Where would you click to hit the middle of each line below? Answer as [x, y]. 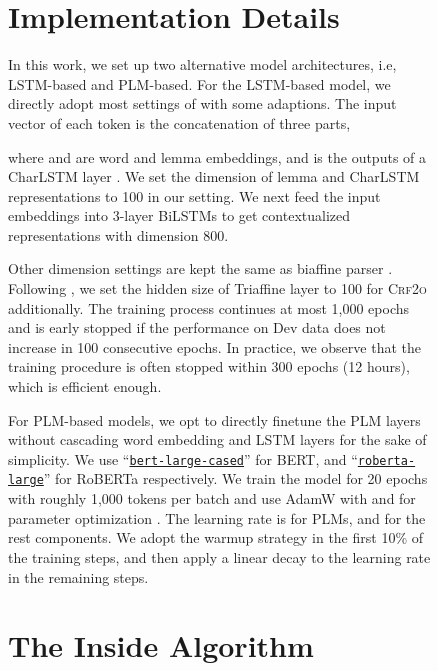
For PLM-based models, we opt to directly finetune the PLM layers [214, 419]
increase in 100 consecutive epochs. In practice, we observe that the [214, 346]
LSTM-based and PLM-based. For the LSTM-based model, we [199, 83]
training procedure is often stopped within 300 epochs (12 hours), [209, 366]
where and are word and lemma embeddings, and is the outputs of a [217, 156]
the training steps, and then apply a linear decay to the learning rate [219, 556]
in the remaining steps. [78, 576]
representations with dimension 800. [118, 234]
